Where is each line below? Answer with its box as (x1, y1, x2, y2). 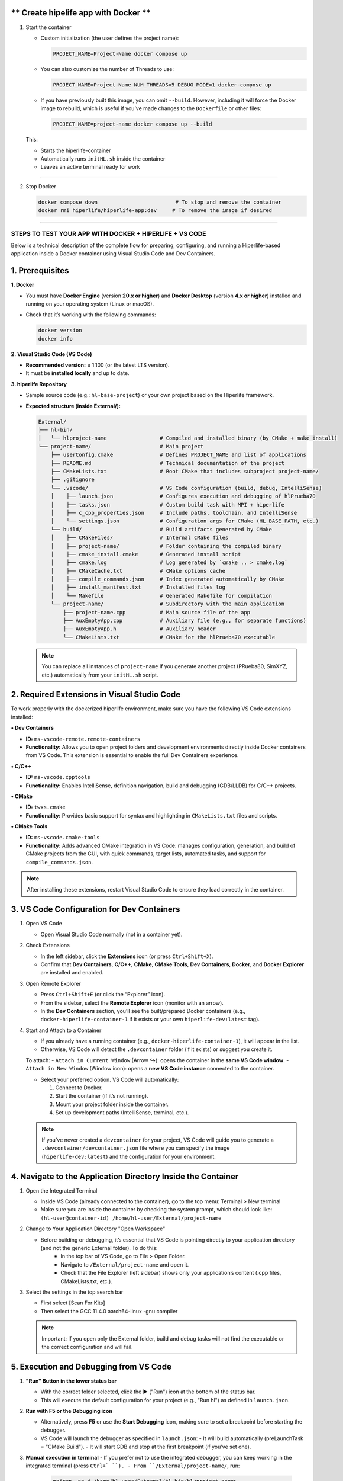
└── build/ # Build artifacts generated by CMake (50, 526, 272, 533)
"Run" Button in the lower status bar (25, 1377, 117, 1384)
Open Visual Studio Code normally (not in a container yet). (40, 931, 183, 938)
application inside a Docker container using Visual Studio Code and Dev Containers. (11, 250, 216, 257)
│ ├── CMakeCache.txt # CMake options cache (50, 568, 226, 574)
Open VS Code (25, 920, 62, 927)
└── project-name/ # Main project (38, 443, 204, 450)
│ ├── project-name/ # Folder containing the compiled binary (50, 543, 282, 549)
